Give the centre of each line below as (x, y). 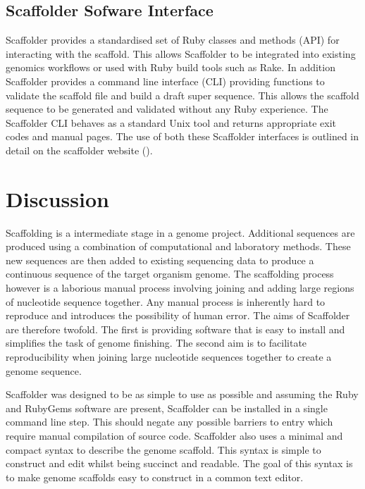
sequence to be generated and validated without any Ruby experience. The (167, 109)
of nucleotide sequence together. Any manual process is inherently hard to (166, 301)
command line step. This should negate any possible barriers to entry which (169, 422)
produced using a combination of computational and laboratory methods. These (178, 246)
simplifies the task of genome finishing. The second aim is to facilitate (156, 343)
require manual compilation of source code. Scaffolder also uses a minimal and (174, 435)
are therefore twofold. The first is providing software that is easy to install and (175, 329)
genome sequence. (44, 370)
